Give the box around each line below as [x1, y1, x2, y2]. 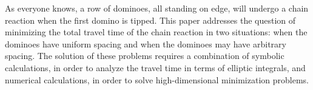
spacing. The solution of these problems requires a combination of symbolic [5, 49, 284, 62]
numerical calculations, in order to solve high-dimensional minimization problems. [5, 73, 309, 86]
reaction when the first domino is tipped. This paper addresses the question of [5, 13, 296, 26]
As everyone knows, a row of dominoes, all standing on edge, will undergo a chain [5, 2, 309, 14]
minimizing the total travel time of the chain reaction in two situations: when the [5, 26, 308, 38]
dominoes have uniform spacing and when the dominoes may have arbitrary [5, 37, 286, 50]
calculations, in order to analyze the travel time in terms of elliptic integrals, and [5, 61, 306, 74]
